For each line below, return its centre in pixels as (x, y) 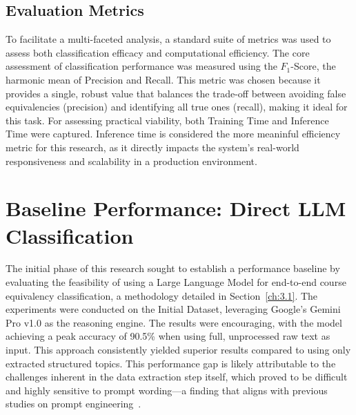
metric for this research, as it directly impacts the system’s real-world (152, 147)
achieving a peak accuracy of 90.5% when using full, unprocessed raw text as (168, 336)
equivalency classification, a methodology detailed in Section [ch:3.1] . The (162, 295)
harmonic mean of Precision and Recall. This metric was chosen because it (163, 79)
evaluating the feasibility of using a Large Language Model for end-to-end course (176, 282)
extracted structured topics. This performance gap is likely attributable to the (171, 363)
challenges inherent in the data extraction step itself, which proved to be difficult (177, 377)
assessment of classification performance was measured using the (141, 66)
